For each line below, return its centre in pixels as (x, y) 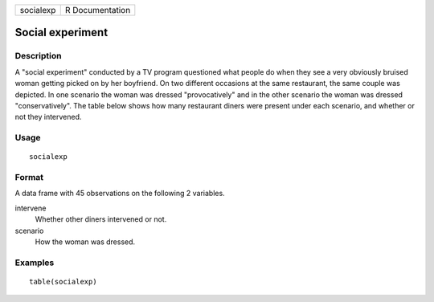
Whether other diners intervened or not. (101, 219)
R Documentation (98, 10)
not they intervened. (48, 117)
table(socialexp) (63, 282)
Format (29, 178)
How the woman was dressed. (85, 242)
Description (38, 56)
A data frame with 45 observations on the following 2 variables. (120, 194)
